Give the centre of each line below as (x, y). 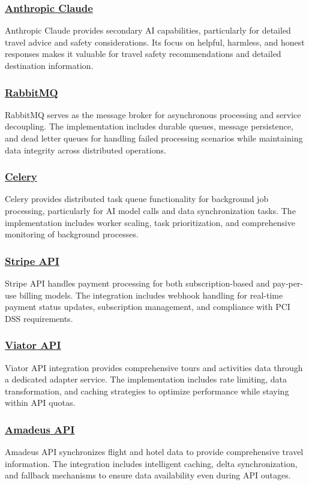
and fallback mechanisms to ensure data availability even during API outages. (148, 475)
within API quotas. (40, 403)
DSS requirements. (39, 318)
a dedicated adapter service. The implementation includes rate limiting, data (146, 379)
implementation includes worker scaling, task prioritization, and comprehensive (150, 222)
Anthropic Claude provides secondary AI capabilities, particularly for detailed (148, 30)
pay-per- (288, 283)
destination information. (49, 65)
